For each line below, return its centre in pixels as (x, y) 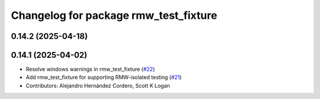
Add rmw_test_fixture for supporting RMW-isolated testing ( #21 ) (104, 77)
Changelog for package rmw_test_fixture (114, 15)
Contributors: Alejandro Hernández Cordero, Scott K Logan (98, 85)
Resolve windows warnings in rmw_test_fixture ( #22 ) (90, 69)
